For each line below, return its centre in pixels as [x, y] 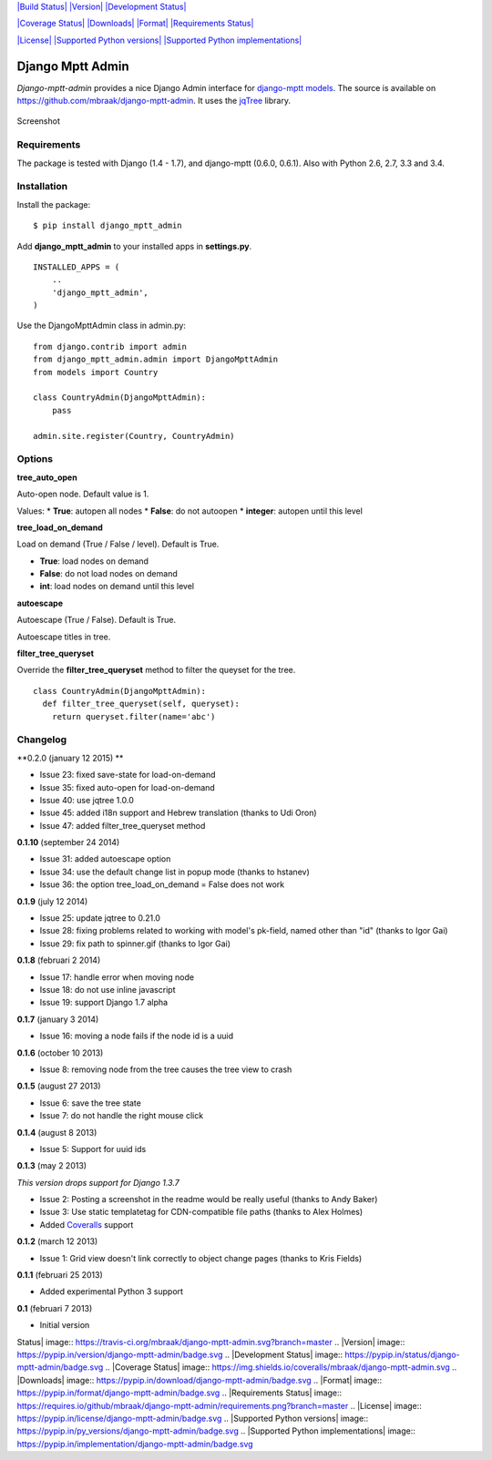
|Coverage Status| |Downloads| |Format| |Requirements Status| [135, 24]
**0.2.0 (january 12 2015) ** [70, 758]
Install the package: [54, 204]
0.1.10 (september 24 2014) [68, 842]
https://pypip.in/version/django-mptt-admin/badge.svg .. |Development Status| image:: [180, 1354]
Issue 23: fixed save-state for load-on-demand [128, 775]
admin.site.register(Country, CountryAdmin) [134, 436]
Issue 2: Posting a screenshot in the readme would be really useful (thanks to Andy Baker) [209, 1200]
